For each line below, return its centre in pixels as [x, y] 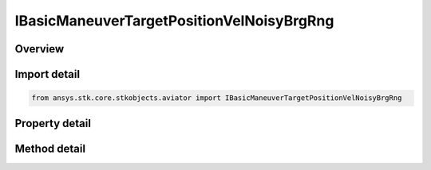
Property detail [53, 123]
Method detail [50, 148]
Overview [40, 49]
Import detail [47, 74]
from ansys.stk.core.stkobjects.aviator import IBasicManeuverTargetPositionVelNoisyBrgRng [217, 98]
